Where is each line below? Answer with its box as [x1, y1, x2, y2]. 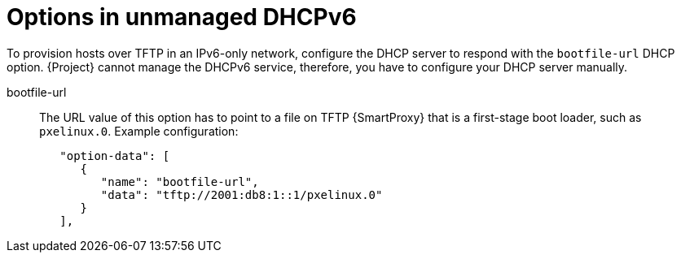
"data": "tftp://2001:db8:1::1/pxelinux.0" [100, 188, 383, 201]
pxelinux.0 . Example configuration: [39, 123, 239, 138]
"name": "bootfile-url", [100, 175, 259, 188]
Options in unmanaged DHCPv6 [7, 3, 357, 31]
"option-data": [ [59, 149, 170, 162]
